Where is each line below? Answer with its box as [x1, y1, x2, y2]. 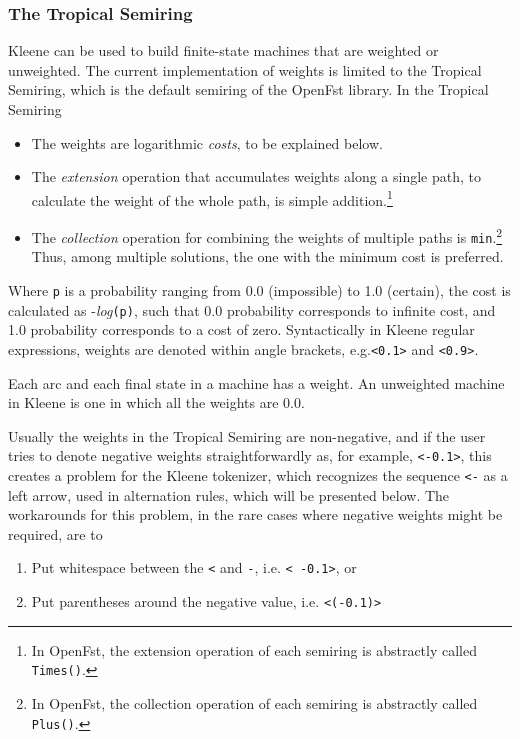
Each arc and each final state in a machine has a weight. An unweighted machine [8, 372, 505, 393]
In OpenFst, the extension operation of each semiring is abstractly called [31, 639, 477, 660]
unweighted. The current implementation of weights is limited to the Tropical [8, 59, 482, 80]
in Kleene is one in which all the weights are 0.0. [8, 392, 305, 413]
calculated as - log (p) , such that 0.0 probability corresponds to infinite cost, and [8, 299, 496, 320]
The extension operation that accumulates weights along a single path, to [31, 166, 482, 187]
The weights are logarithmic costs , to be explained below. [31, 132, 383, 153]
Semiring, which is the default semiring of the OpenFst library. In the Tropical [8, 79, 489, 100]
